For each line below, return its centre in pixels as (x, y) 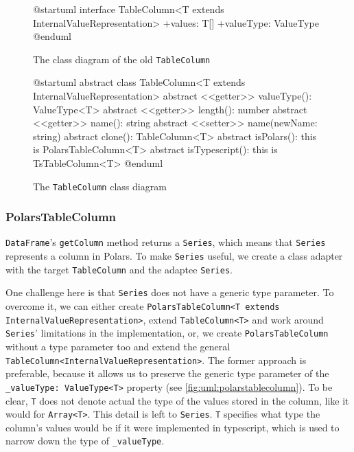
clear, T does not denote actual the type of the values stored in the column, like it (177, 400)
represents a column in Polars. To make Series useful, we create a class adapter (174, 256)
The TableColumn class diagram (100, 186)
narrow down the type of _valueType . (85, 441)
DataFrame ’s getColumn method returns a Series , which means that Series (166, 242)
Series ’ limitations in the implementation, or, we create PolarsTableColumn (167, 333)
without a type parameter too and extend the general (118, 347)
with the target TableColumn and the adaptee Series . (119, 269)
